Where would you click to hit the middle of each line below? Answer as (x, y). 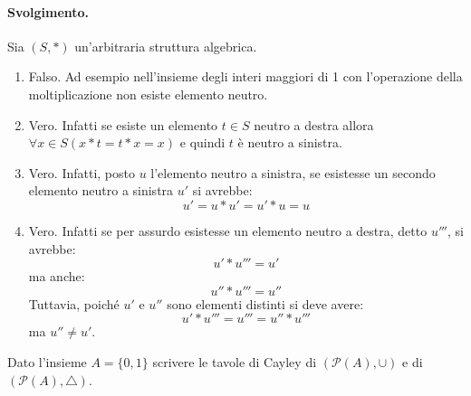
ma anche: (57, 276)
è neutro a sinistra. (290, 142)
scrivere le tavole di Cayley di (235, 361)
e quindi (202, 142)
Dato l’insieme (47, 361)
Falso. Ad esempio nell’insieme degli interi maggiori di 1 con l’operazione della (245, 76)
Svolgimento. (48, 11)
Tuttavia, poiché (74, 303)
